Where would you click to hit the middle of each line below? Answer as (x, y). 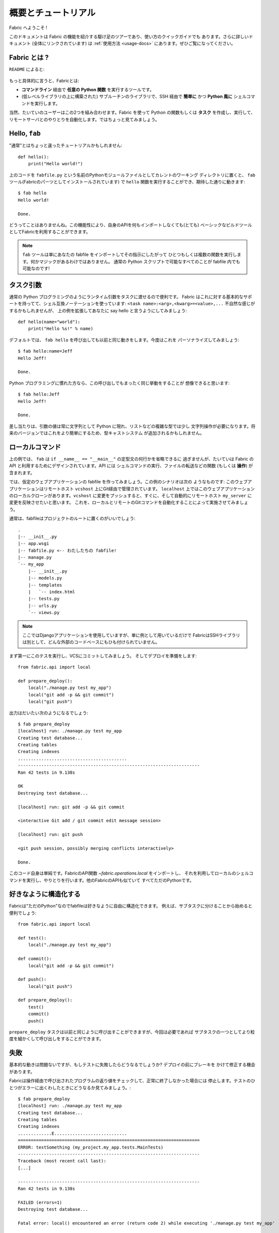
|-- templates (45, 585)
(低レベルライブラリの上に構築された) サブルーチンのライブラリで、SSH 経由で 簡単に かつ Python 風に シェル (134, 97)
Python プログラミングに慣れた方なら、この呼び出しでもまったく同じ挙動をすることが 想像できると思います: (120, 383)
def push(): (32, 979)
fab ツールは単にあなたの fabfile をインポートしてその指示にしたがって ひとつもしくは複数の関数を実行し (130, 254)
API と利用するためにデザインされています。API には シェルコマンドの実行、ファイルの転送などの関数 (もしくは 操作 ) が (131, 466)
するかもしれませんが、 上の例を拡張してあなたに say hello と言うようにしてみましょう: (98, 310)
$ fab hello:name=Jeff (45, 351)
